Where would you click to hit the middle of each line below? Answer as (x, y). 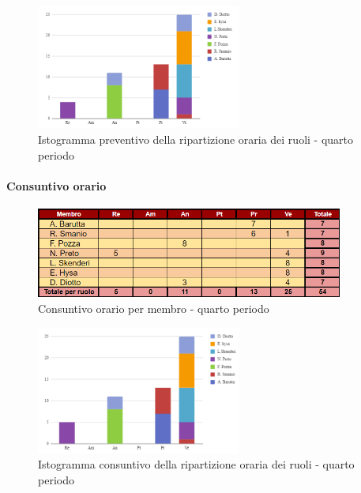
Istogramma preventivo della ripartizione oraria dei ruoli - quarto (196, 139)
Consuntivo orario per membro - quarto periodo (154, 308)
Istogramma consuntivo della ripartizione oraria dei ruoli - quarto (196, 464)
